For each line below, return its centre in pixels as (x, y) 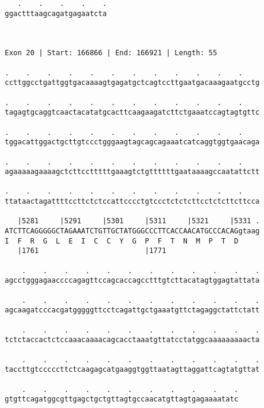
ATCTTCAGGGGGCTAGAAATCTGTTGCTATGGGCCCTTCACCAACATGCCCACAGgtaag (132, 231)
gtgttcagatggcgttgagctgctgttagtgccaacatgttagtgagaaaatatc (122, 399)
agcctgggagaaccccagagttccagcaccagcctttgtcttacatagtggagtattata (132, 281)
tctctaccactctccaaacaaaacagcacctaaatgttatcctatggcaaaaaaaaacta (132, 340)
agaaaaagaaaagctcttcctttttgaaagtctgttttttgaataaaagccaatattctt (132, 172)
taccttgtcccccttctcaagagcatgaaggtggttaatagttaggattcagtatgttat (132, 370)
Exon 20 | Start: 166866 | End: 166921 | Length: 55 (111, 53)
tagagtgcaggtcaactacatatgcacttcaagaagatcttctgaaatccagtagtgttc (132, 113)
